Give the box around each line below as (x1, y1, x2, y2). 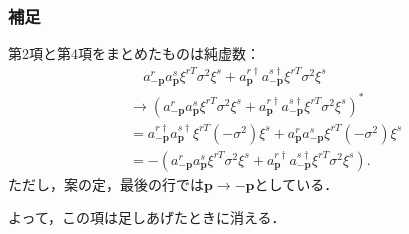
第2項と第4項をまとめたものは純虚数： (8, 43, 260, 64)
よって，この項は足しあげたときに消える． (8, 207, 286, 228)
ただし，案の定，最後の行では (8, 173, 204, 194)
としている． (254, 173, 339, 194)
